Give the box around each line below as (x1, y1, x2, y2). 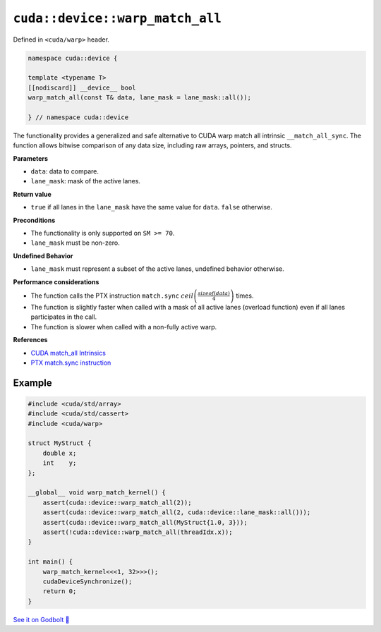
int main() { (28, 558, 73, 566)
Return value (13, 190, 52, 198)
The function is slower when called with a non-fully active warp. (30, 322, 217, 331)
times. (236, 291, 254, 300)
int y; (42, 459, 77, 467)
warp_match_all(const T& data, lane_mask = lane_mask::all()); (28, 94, 252, 102)
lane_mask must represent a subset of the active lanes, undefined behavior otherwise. (30, 265, 285, 273)
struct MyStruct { (28, 439, 92, 447)
